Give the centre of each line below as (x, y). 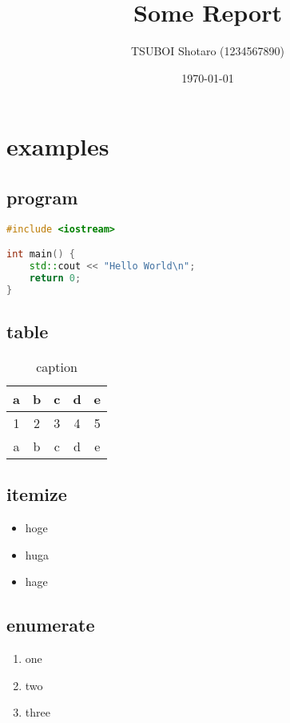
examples (58, 146)
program (42, 197)
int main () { (41, 254)
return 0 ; (55, 278)
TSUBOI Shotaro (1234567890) (208, 51)
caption (57, 366)
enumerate (51, 625)
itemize (37, 494)
